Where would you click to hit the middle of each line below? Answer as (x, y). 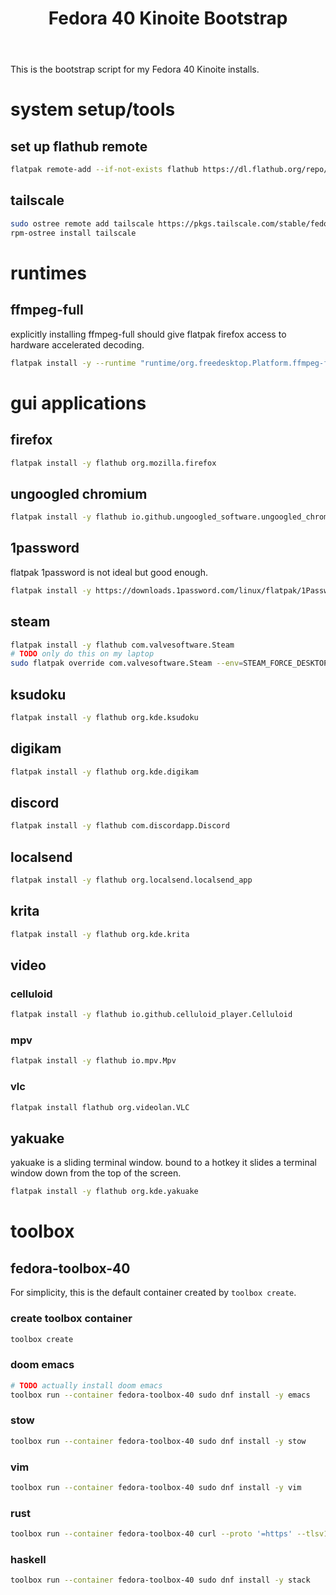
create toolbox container (71, 1319)
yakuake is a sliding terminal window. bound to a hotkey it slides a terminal (163, 1163)
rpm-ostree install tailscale (73, 233)
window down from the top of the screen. (96, 1173)
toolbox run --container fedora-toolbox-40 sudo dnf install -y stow (158, 1441)
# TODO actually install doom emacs (86, 1385)
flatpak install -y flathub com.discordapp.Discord (120, 826)
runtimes (49, 273)
